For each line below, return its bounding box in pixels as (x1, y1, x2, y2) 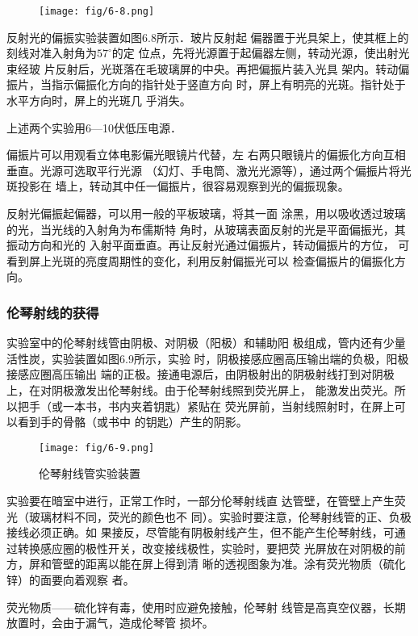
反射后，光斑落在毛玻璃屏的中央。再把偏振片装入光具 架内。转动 (55, 60, 399, 77)
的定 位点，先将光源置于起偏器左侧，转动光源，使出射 (111, 44, 399, 61)
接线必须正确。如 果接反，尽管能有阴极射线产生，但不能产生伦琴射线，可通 (6, 524, 406, 541)
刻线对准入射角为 (6, 44, 97, 61)
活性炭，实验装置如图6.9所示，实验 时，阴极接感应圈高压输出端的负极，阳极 (6, 349, 409, 366)
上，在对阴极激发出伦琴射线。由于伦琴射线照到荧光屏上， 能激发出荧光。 (6, 381, 395, 398)
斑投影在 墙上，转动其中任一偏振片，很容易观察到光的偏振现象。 (6, 178, 349, 195)
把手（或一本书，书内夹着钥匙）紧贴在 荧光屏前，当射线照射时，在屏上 (17, 397, 395, 414)
